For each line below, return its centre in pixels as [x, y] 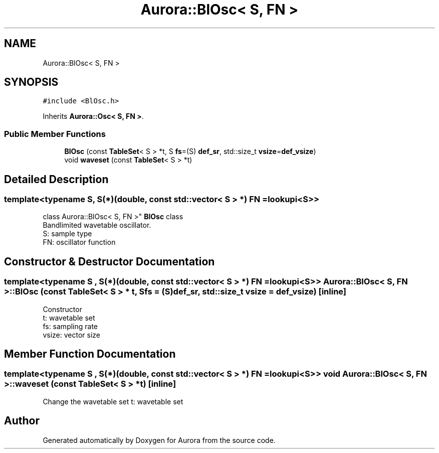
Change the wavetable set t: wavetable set [113, 401]
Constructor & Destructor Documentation [109, 261]
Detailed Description [56, 179]
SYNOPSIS [31, 82]
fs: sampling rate [70, 326]
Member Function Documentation [90, 354]
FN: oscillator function [79, 242]
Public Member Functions [55, 134]
